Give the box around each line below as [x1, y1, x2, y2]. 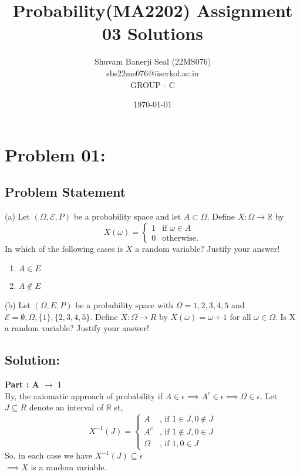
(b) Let [5, 299, 31, 311]
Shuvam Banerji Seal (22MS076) [94, 55, 211, 68]
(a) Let [5, 210, 30, 223]
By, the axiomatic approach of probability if [5, 389, 163, 402]
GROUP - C [130, 78, 175, 90]
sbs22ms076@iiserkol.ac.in [106, 66, 199, 79]
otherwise [162, 234, 196, 242]
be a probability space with [75, 299, 174, 311]
